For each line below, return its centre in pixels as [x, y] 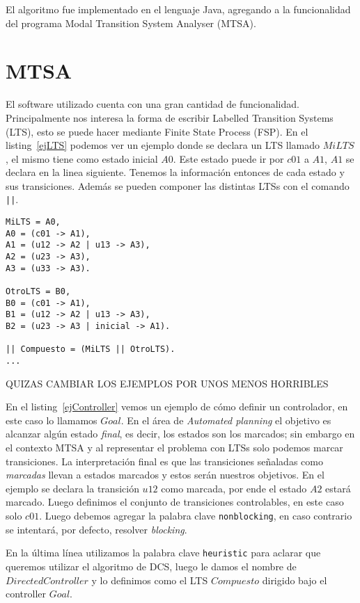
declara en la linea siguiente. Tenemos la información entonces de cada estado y [175, 172]
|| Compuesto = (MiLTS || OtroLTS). [91, 349]
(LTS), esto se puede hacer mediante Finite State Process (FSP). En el [157, 131]
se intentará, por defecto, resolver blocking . [96, 529]
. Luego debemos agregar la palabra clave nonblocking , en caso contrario [196, 515]
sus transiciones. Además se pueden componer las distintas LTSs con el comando [178, 185]
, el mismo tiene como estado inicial [82, 158]
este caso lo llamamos [52, 420]
